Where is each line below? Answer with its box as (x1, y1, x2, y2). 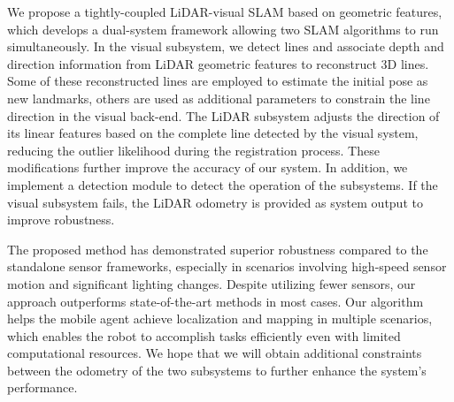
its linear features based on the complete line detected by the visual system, (7, 124, 419, 142)
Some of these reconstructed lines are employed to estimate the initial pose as (7, 72, 428, 90)
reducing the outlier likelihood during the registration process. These (7, 140, 380, 159)
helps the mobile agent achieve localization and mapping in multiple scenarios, (7, 309, 433, 328)
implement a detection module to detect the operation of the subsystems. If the (7, 175, 438, 193)
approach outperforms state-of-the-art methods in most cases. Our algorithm (7, 292, 424, 310)
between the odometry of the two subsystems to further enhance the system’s (7, 360, 427, 379)
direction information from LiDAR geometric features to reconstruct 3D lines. (7, 54, 429, 72)
